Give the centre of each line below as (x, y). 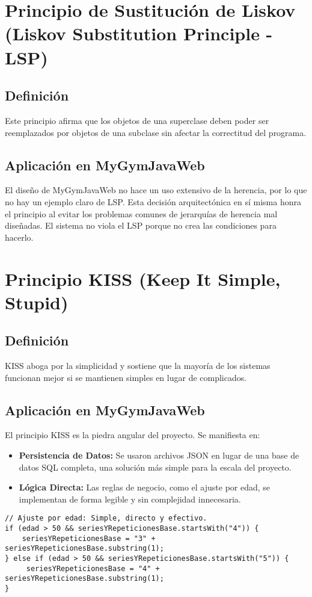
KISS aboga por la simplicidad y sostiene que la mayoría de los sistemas (138, 366)
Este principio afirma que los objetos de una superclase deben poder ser (137, 120)
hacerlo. (19, 237)
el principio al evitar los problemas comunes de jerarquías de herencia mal (141, 213)
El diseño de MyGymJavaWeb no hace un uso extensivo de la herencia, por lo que (156, 190)
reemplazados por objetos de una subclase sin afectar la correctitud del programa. (156, 132)
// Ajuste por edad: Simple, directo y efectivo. (106, 518)
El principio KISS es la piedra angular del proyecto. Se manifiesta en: (133, 435)
